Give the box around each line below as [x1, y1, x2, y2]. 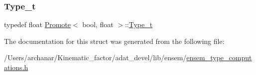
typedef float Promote [4, 19, 71, 30]
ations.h [4, 62, 28, 72]
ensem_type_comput [186, 52, 252, 63]
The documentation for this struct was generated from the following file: [4, 36, 225, 46]
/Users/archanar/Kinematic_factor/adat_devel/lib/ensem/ [4, 52, 187, 63]
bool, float [82, 19, 114, 30]
